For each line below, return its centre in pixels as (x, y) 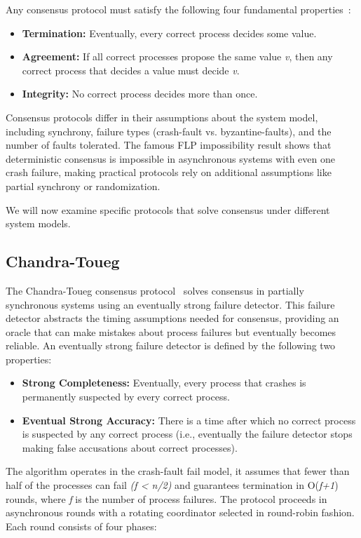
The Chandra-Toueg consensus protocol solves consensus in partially (155, 290)
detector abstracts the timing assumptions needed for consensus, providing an (172, 318)
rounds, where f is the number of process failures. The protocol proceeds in (166, 498)
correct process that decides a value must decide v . (131, 70)
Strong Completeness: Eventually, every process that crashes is (164, 383)
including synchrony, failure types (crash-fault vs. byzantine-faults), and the (169, 131)
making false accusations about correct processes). (130, 447)
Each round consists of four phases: (81, 526)
